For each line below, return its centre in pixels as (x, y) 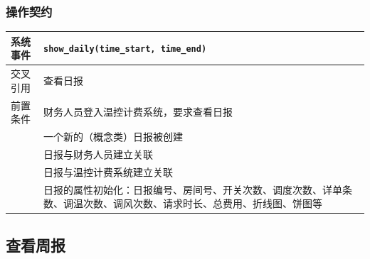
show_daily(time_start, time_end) (125, 49)
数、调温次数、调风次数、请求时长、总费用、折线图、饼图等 (183, 203)
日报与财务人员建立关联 (98, 154)
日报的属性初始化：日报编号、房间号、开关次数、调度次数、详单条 (198, 189)
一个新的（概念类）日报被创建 (113, 137)
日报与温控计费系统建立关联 (108, 171)
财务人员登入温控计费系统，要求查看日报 (138, 112)
